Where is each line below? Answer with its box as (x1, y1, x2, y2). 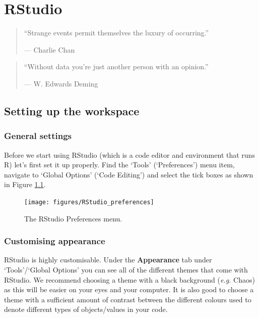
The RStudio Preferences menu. (24, 213, 122, 223)
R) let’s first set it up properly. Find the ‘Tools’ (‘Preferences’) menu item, (4, 159, 235, 170)
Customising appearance (4, 235, 105, 247)
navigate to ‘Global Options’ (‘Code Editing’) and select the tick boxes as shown (4, 169, 253, 179)
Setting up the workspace (4, 103, 140, 118)
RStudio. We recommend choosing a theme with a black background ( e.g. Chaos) (4, 274, 255, 285)
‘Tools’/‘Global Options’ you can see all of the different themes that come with (4, 264, 248, 275)
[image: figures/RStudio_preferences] (24, 198, 154, 206)
